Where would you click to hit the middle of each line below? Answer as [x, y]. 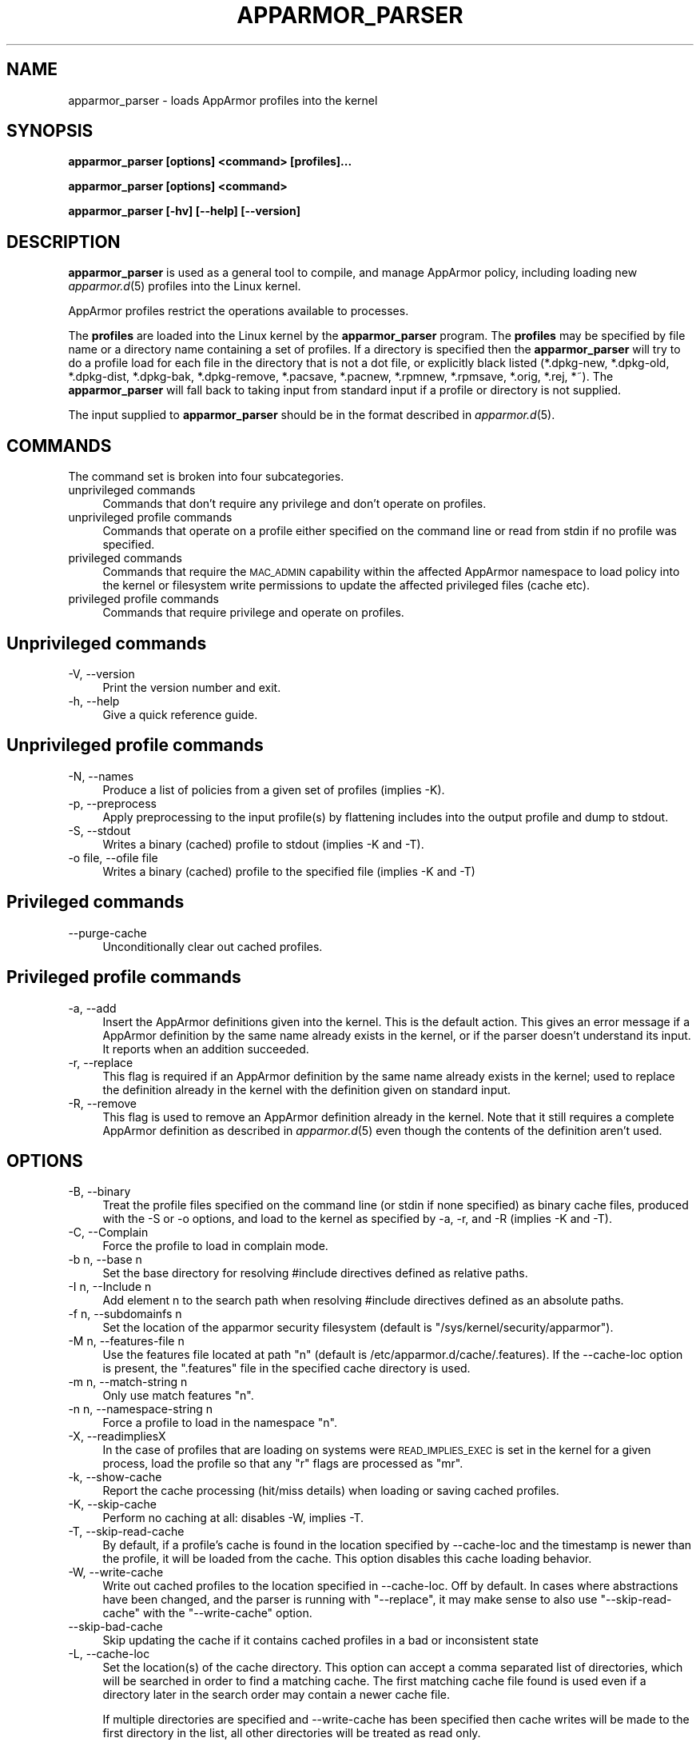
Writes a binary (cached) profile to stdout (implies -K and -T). [263, 844]
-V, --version [101, 673]
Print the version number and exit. [192, 687]
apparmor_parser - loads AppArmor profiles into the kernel [223, 100]
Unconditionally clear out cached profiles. [213, 946]
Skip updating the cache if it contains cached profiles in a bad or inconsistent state [320, 1640]
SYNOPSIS [50, 131]
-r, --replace [101, 1062]
